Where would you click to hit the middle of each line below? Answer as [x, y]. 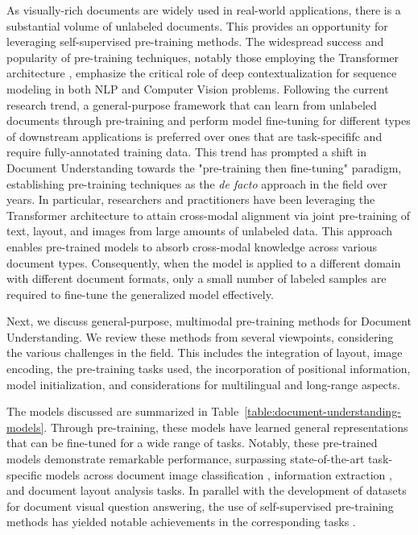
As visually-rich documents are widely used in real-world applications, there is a [204, 10]
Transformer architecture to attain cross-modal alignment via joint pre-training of [209, 215]
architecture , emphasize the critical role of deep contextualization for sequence [202, 73]
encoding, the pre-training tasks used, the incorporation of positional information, [209, 369]
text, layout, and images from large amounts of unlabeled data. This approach [200, 231]
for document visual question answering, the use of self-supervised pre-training [200, 506]
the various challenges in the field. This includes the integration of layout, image [205, 353]
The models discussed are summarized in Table [123, 411]
